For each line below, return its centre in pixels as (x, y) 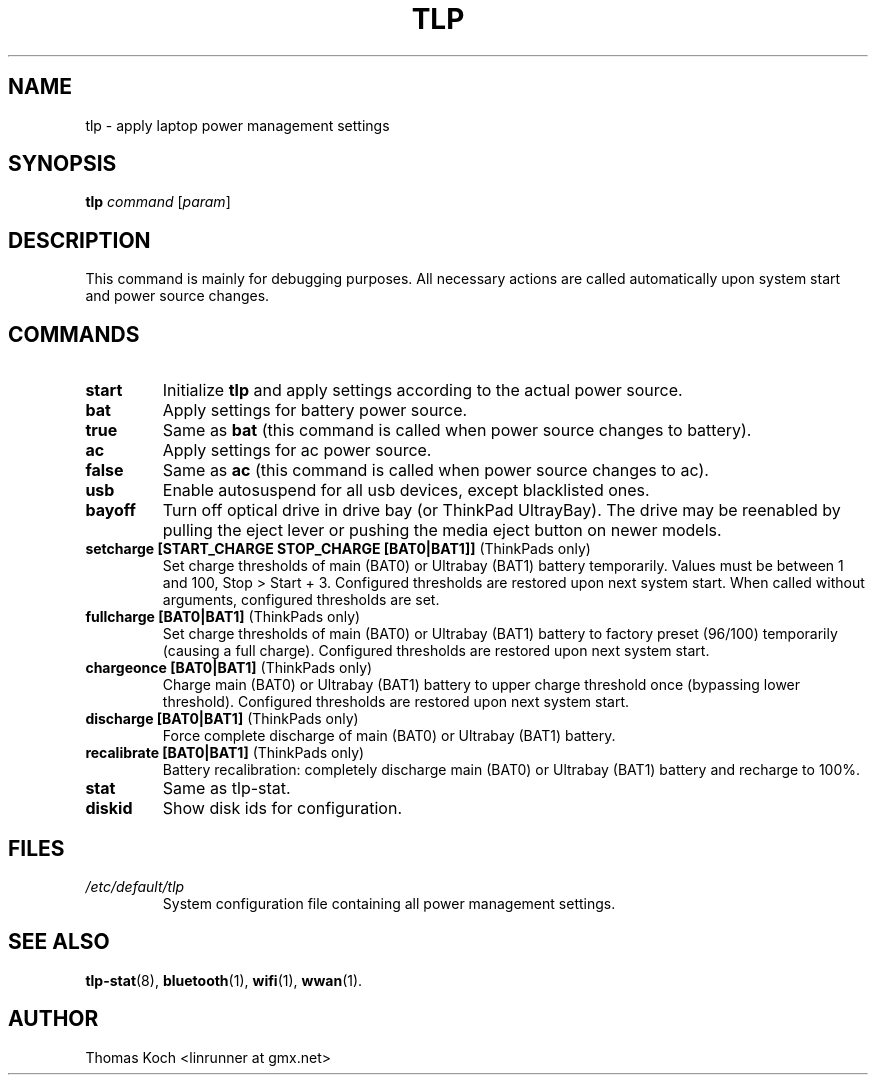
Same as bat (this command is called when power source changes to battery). (457, 430)
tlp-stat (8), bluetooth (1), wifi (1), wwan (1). (224, 980)
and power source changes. (177, 296)
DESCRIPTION (79, 240)
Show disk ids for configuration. (282, 808)
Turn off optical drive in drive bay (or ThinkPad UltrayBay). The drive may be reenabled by (501, 510)
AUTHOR (53, 1019)
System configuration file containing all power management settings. (389, 903)
